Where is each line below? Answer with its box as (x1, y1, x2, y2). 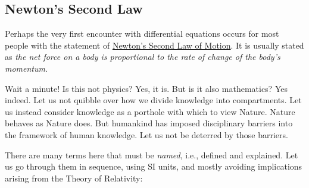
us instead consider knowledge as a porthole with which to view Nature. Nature (5, 105, 295, 117)
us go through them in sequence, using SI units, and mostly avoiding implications (5, 160, 302, 173)
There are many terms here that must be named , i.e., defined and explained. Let (5, 148, 298, 161)
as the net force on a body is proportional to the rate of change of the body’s (5, 50, 280, 63)
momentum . (5, 62, 48, 74)
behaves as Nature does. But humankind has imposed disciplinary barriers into (5, 117, 293, 129)
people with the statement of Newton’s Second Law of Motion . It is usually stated (5, 39, 304, 51)
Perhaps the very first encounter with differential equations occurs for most (5, 27, 279, 40)
